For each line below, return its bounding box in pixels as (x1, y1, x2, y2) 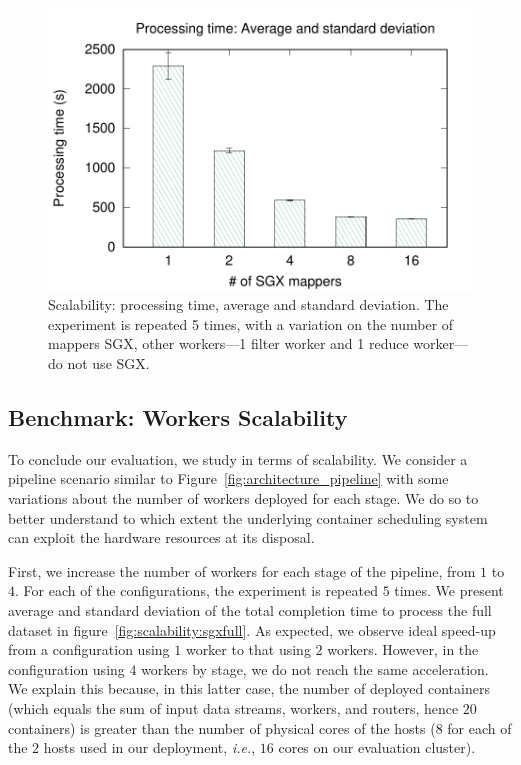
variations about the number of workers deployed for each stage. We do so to (8, 488, 479, 509)
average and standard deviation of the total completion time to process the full (8, 599, 492, 620)
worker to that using (185, 639, 311, 660)
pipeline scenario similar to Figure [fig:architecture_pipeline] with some (8, 468, 449, 489)
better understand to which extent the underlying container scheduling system (8, 507, 488, 528)
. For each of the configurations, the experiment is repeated (15, 580, 378, 601)
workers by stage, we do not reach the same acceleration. (141, 658, 489, 679)
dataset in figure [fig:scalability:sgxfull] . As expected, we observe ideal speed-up (8, 619, 496, 640)
